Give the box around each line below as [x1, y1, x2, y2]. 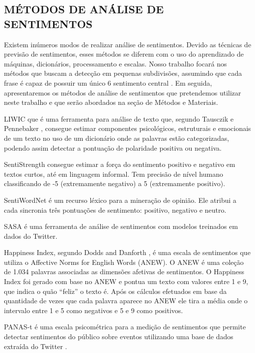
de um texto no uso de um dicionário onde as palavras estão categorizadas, [4, 132, 229, 143]
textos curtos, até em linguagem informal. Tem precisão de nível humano [4, 168, 223, 179]
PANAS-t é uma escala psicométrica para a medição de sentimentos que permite [4, 321, 246, 332]
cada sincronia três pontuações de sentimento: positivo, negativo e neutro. [4, 204, 227, 215]
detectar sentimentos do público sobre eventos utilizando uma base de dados [4, 331, 233, 342]
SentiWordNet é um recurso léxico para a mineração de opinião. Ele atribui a [4, 194, 237, 205]
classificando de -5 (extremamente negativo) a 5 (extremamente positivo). [4, 178, 226, 189]
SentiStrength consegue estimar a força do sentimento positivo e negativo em [4, 159, 235, 169]
